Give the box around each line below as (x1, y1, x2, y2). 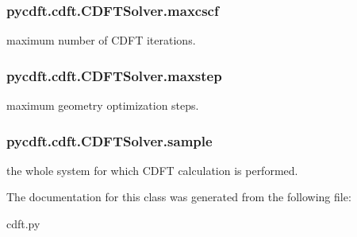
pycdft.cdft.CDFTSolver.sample (6, 130, 213, 150)
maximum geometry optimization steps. (6, 97, 199, 114)
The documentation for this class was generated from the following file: (6, 188, 351, 205)
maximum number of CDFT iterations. (6, 32, 196, 49)
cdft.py (6, 216, 40, 232)
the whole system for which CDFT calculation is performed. (6, 161, 298, 178)
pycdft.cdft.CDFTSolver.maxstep (6, 65, 222, 85)
